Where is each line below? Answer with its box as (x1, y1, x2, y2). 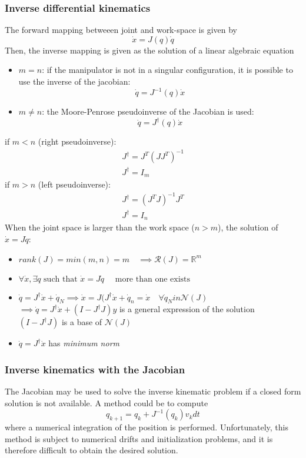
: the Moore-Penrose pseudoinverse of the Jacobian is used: (42, 105, 254, 118)
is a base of (61, 316, 102, 328)
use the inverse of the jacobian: (18, 75, 131, 87)
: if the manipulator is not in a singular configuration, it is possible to (42, 63, 293, 76)
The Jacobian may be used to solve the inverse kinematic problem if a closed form (5, 385, 301, 397)
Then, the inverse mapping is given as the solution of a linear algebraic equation (5, 44, 294, 56)
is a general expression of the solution (119, 303, 255, 315)
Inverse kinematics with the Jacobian (5, 362, 185, 376)
